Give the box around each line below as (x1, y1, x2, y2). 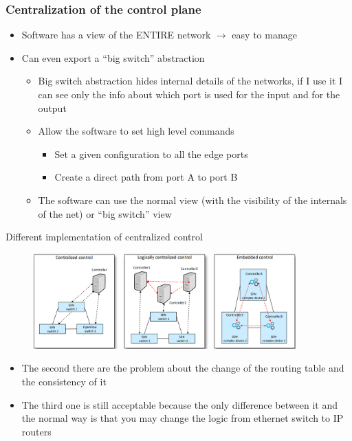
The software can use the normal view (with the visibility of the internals (38, 192, 347, 207)
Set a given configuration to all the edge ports (54, 146, 248, 161)
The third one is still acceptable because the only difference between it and (21, 397, 338, 411)
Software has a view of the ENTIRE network (21, 27, 211, 42)
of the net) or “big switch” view (38, 206, 172, 220)
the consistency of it (21, 374, 107, 388)
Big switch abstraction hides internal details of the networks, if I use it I (38, 73, 343, 88)
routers (21, 424, 52, 438)
